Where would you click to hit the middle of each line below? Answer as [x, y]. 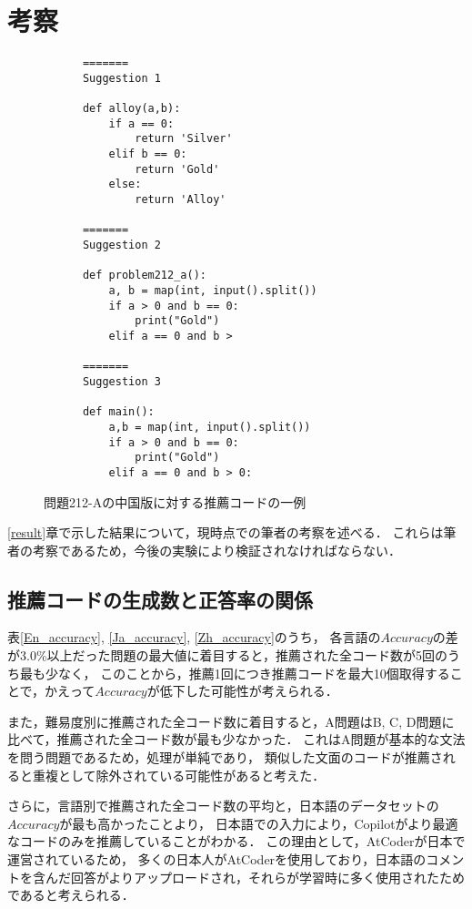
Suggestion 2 [121, 245]
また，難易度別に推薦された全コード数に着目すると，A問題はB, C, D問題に [231, 721]
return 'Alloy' [181, 200]
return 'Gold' [177, 169]
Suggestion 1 [121, 78]
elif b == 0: [148, 154]
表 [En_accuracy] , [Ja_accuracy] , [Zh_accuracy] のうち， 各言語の [194, 637]
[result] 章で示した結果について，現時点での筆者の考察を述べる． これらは [226, 532]
